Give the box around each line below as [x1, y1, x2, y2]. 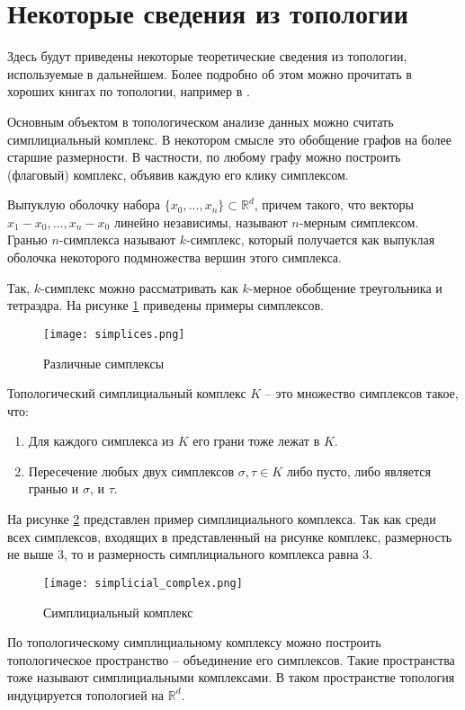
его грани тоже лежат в [192, 431, 320, 450]
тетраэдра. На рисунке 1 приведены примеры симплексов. [7, 296, 324, 315]
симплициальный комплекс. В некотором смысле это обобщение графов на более [7, 129, 452, 148]
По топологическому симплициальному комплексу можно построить [7, 633, 381, 652]
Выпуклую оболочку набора [7, 195, 161, 214]
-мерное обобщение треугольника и [248, 278, 443, 297]
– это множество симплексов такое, [264, 384, 459, 403]
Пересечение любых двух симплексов [28, 461, 235, 480]
